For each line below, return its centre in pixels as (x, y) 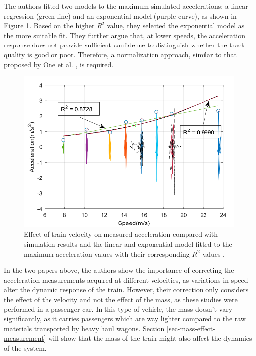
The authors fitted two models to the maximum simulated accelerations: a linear (126, 6)
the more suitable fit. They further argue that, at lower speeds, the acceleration (125, 35)
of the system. (25, 347)
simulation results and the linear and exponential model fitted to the (128, 244)
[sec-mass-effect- (191, 328)
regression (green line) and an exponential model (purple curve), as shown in (120, 16)
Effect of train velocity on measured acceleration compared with (121, 234)
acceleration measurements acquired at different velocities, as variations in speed (126, 280)
